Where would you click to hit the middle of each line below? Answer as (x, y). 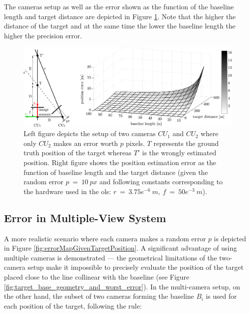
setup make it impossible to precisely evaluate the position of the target (136, 267)
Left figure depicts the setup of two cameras (90, 133)
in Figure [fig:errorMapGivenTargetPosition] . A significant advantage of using (121, 248)
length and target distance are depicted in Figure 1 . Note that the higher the (120, 16)
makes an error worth (85, 143)
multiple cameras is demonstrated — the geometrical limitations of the (111, 257)
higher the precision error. (43, 35)
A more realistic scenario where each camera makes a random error (105, 238)
